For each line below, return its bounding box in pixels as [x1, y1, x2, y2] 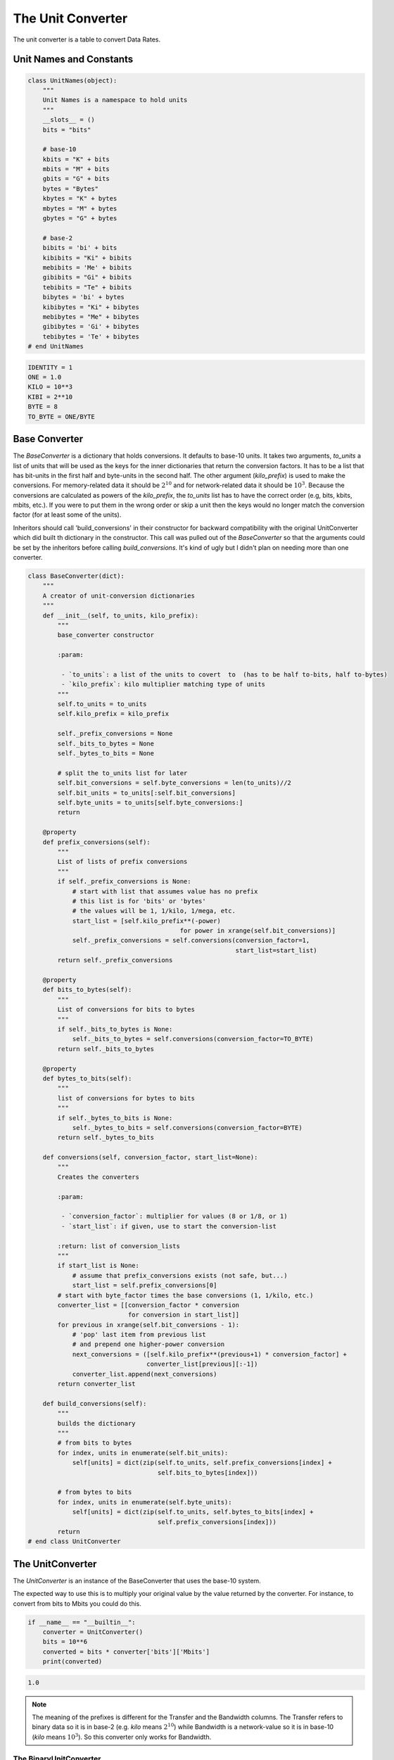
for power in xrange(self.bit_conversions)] [179, 926, 336, 935]
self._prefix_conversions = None [57, 729, 173, 738]
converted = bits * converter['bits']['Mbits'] [42, 1647, 210, 1656]
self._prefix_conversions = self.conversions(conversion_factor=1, [72, 936, 310, 945]
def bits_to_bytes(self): [42, 986, 132, 994]
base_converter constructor [57, 631, 155, 639]
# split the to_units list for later [57, 769, 188, 777]
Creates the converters [57, 1173, 140, 1181]
